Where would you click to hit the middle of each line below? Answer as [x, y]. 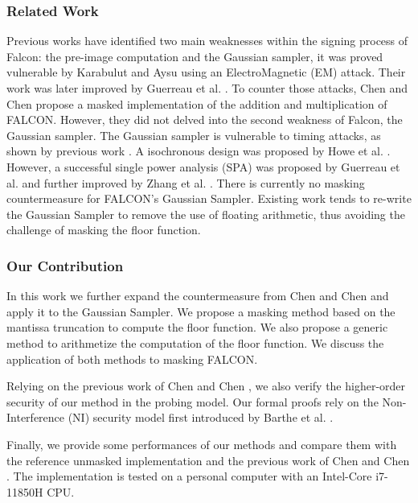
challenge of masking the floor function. [104, 230]
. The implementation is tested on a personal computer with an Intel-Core [189, 476]
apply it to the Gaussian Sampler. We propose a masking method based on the [201, 311]
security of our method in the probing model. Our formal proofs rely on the [193, 401]
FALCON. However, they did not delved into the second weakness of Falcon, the [205, 120]
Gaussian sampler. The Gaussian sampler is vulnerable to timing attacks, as [194, 135]
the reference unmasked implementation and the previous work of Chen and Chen [208, 460]
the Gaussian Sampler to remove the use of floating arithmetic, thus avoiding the [206, 214]
